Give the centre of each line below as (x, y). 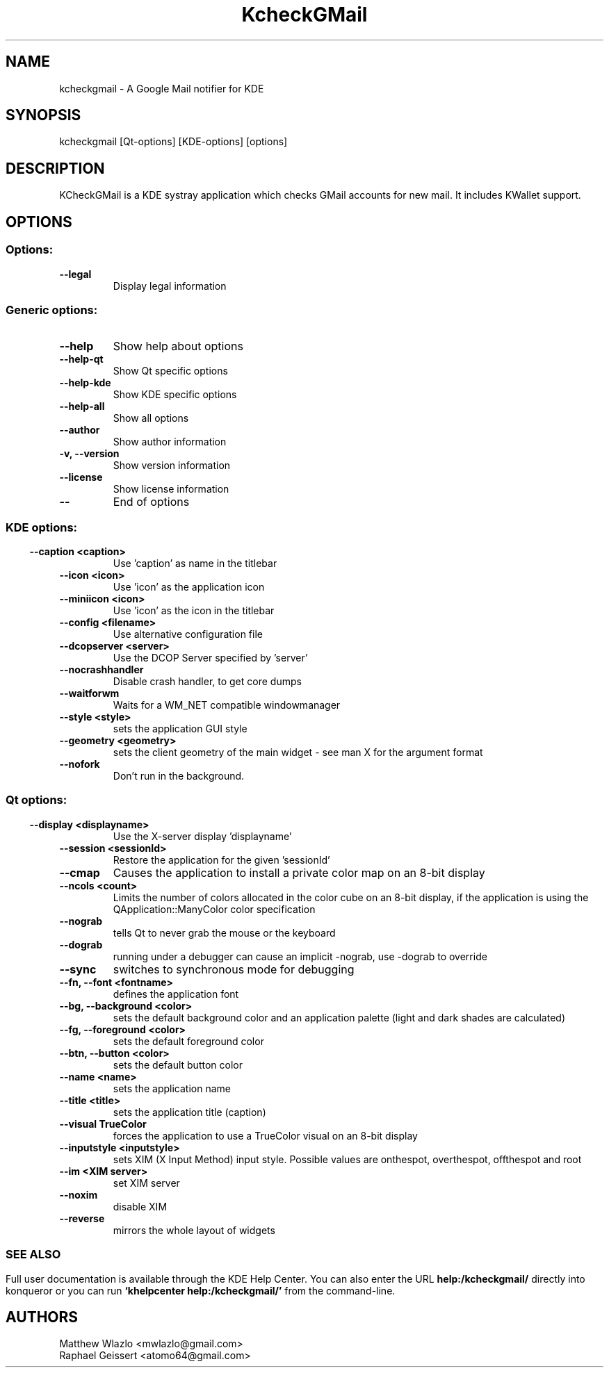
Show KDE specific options (175, 395)
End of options (151, 502)
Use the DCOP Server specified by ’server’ (210, 658)
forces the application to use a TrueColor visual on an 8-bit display (265, 1135)
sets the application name (172, 1088)
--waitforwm (89, 693)
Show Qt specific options (170, 371)
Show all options (151, 418)
